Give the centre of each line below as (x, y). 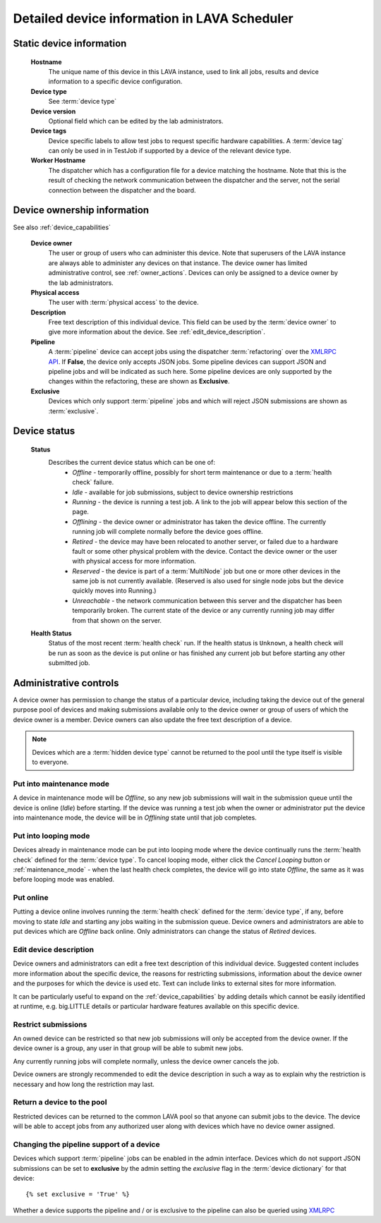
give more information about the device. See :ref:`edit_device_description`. (157, 332)
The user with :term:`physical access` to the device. (123, 303)
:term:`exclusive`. (73, 411)
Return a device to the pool (60, 1102)
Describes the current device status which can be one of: (132, 463)
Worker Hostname (58, 160)
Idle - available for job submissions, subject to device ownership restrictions (183, 492)
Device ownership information (81, 211)
